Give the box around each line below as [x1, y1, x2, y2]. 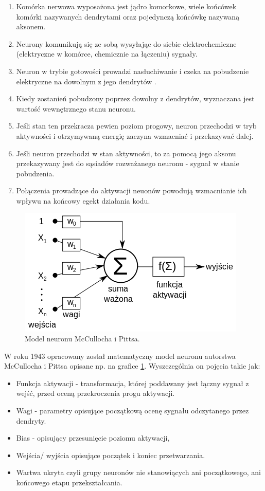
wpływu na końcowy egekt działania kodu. [16, 195, 150, 206]
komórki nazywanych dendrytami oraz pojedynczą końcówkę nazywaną [16, 11, 240, 22]
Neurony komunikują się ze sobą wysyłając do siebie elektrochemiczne [16, 38, 237, 49]
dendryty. [16, 415, 46, 426]
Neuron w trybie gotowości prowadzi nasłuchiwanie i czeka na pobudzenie [16, 65, 249, 76]
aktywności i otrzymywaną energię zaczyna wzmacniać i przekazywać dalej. [16, 130, 254, 141]
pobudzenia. [16, 168, 55, 178]
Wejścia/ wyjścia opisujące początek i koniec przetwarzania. [16, 449, 205, 460]
